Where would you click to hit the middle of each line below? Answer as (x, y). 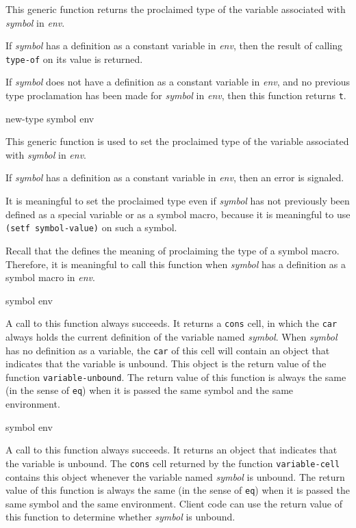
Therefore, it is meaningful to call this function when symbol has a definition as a (176, 264)
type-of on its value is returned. (74, 58)
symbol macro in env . (50, 277)
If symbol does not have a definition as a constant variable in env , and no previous (178, 82)
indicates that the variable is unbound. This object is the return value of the (166, 364)
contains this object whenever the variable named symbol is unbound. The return (175, 476)
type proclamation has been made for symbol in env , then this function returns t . (176, 95)
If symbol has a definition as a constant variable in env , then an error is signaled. (175, 177)
